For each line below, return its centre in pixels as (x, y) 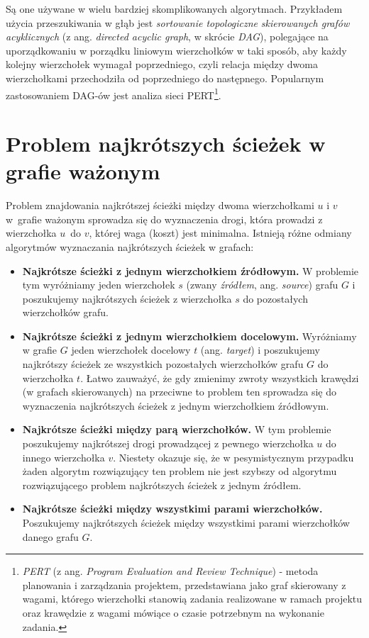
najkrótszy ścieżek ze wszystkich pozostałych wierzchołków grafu (163, 364)
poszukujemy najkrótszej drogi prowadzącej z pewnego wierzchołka (168, 443)
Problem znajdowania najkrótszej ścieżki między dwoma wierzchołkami (160, 205)
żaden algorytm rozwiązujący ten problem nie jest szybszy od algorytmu (180, 471)
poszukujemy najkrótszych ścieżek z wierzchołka (127, 298)
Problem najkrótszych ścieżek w (166, 143)
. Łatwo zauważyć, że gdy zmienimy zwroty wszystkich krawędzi (220, 377)
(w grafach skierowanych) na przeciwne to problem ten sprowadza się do (179, 392)
